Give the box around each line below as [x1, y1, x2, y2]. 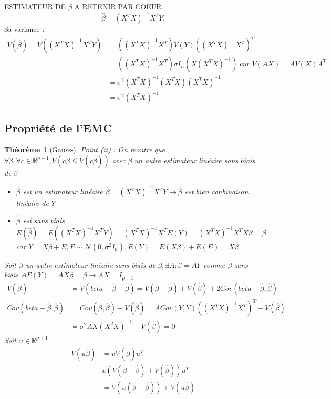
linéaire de [16, 197, 49, 208]
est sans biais [23, 215, 65, 226]
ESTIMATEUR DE [4, 1, 66, 11]
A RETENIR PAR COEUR [74, 1, 162, 11]
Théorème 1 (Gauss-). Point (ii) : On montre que [4, 144, 165, 154]
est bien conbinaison [184, 186, 249, 197]
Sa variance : [4, 24, 45, 34]
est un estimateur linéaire [23, 186, 103, 197]
